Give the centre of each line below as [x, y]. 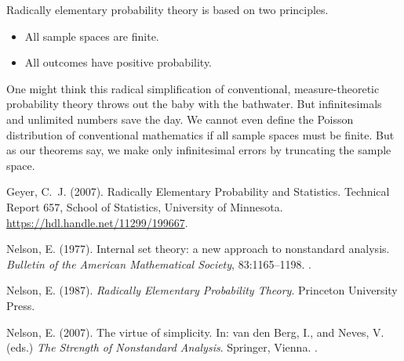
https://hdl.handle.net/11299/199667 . [97, 222]
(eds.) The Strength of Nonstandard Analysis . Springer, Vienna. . [162, 347]
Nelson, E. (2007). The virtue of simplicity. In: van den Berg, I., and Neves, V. [195, 332]
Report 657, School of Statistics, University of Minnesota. [145, 206]
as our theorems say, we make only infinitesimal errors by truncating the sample [199, 150]
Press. [21, 305]
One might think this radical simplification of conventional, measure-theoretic [193, 88]
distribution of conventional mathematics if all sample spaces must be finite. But [200, 134]
